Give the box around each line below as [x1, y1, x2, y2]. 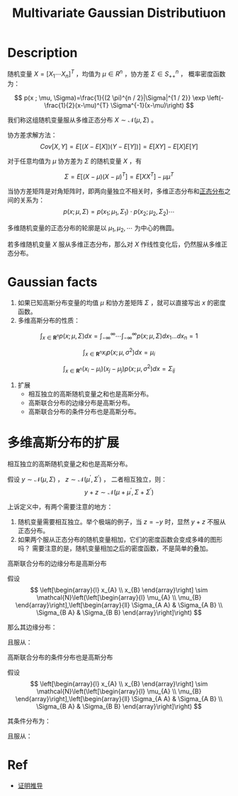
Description [7, 45, 78, 61]
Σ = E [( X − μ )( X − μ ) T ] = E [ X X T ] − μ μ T [64, 171, 174, 181]
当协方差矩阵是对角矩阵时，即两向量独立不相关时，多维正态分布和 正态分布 [7, 187, 225, 195]
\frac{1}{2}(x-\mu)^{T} [44, 101, 109, 110]
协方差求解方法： [7, 131, 57, 140]
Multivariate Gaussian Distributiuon [11, 5, 227, 21]
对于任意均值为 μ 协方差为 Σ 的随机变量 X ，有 [7, 157, 142, 166]
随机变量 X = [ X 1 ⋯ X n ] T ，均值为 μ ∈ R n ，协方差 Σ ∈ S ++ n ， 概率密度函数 [7, 68, 226, 79]
